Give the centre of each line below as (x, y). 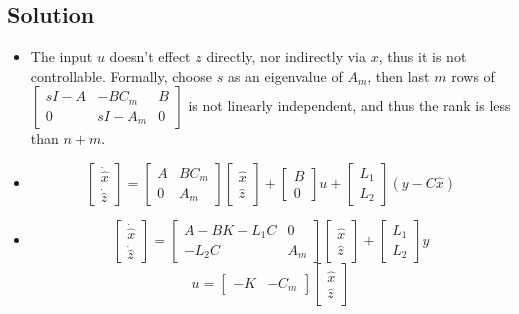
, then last (398, 75)
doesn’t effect (150, 56)
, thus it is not (422, 56)
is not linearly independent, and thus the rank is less (349, 105)
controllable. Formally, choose (121, 75)
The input (61, 56)
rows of (473, 75)
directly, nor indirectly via (286, 56)
